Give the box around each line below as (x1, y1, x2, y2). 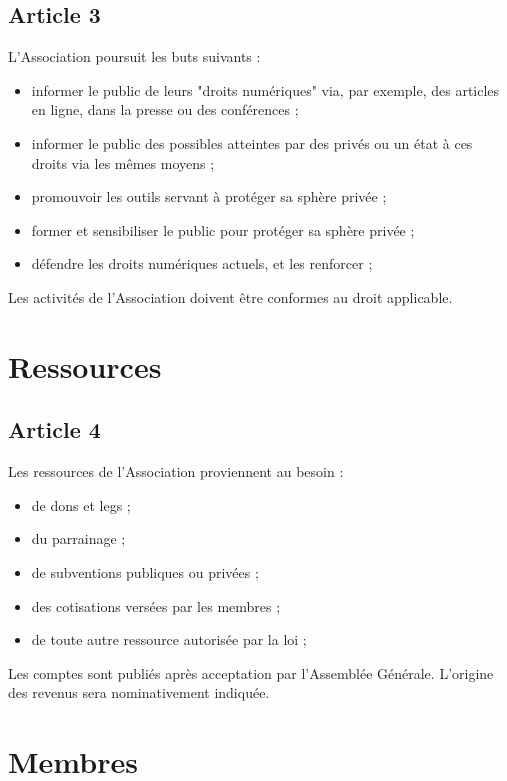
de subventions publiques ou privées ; (31, 561, 259, 582)
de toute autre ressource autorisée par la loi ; (31, 629, 307, 650)
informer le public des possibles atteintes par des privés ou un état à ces (31, 132, 473, 153)
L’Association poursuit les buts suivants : (8, 46, 261, 67)
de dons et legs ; (31, 494, 131, 515)
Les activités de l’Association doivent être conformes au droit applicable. (8, 286, 453, 307)
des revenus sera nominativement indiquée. (8, 682, 270, 703)
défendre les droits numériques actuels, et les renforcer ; (31, 253, 373, 274)
